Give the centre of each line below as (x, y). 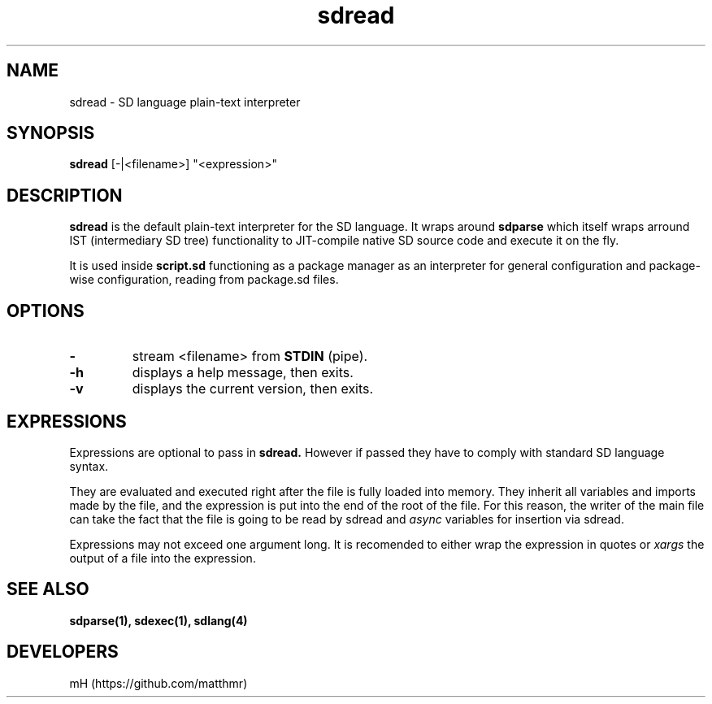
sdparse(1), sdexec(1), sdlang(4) (158, 620)
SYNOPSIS (51, 133)
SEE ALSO (48, 589)
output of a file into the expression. (163, 558)
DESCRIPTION (65, 195)
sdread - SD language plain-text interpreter (185, 102)
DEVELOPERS (63, 652)
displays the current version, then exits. (253, 389)
